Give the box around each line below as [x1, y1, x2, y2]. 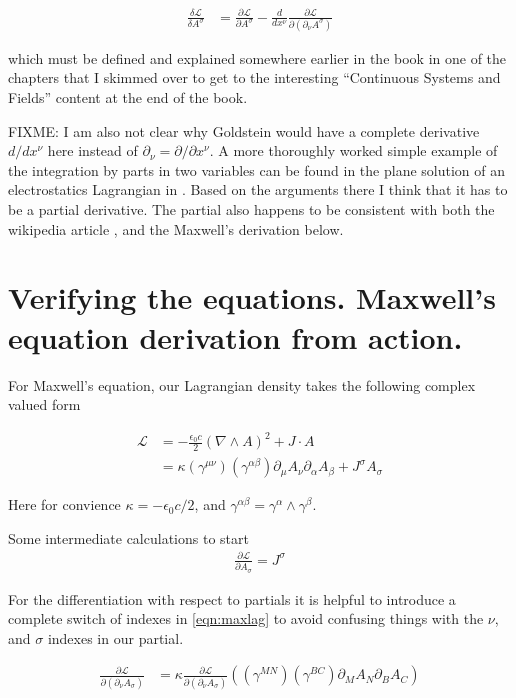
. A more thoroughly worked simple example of [209, 140, 498, 161]
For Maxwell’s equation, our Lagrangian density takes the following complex [8, 374, 476, 395]
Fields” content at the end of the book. [8, 87, 248, 108]
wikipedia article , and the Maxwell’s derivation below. [8, 218, 344, 239]
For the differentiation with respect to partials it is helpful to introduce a [8, 588, 456, 609]
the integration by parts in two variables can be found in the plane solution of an [8, 159, 505, 180]
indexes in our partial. [47, 627, 184, 648]
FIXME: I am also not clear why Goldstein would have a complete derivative [8, 120, 480, 141]
